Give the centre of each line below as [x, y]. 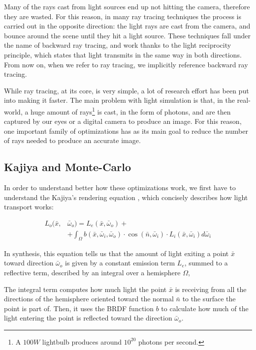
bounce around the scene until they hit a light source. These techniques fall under [127, 35]
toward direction [29, 263]
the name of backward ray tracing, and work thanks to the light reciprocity [118, 45]
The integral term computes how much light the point [85, 289]
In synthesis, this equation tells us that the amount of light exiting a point [116, 253]
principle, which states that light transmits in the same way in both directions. [123, 54]
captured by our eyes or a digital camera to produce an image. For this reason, [123, 121]
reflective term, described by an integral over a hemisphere [92, 272]
